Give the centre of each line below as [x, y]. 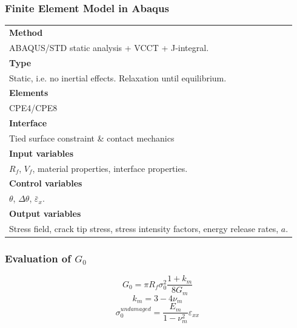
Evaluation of [38, 258]
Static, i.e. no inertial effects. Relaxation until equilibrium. [118, 77]
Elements [29, 93]
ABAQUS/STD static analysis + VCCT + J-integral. [109, 47]
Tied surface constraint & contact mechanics [92, 138]
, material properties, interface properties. [110, 168]
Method [26, 32]
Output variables [45, 214]
